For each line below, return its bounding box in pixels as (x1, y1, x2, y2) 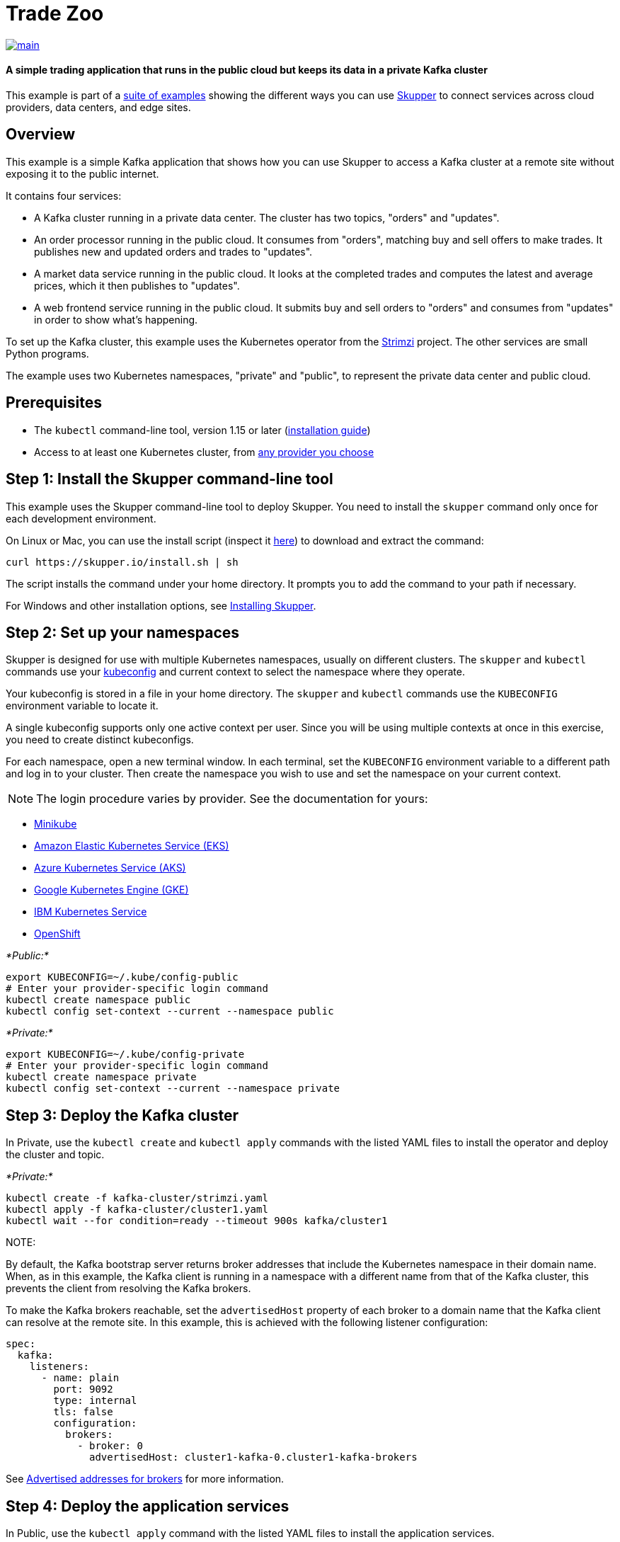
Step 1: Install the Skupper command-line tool (6, 470, 333, 489)
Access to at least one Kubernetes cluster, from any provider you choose (34, 445, 374, 458)
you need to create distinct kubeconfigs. (6, 733, 194, 746)
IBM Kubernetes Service (34, 906, 147, 918)
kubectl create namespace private (6, 1071, 197, 1083)
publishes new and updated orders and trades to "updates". (34, 245, 313, 258)
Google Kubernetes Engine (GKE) (34, 884, 189, 896)
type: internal (53, 1395, 137, 1407)
